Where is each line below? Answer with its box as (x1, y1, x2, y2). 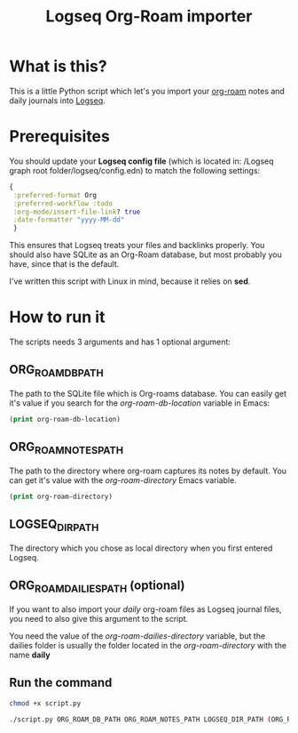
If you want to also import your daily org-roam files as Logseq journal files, (9, 603, 282, 615)
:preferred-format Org (12, 190, 98, 199)
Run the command (9, 675, 113, 690)
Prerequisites (9, 126, 111, 147)
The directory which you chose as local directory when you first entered (9, 543, 273, 553)
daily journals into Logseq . (9, 95, 106, 106)
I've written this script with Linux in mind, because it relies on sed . (9, 276, 251, 286)
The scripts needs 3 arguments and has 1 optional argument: (9, 336, 231, 348)
